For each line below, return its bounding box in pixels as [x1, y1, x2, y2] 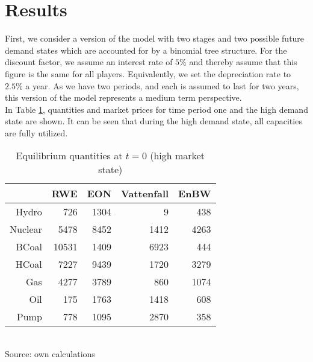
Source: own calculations [5, 348, 95, 360]
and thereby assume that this [189, 56, 297, 68]
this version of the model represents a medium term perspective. [5, 91, 242, 104]
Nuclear [10, 222, 42, 237]
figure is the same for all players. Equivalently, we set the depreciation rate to [5, 67, 291, 80]
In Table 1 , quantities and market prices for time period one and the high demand [5, 103, 308, 115]
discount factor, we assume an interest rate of [5, 56, 173, 68]
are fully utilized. [5, 126, 68, 139]
